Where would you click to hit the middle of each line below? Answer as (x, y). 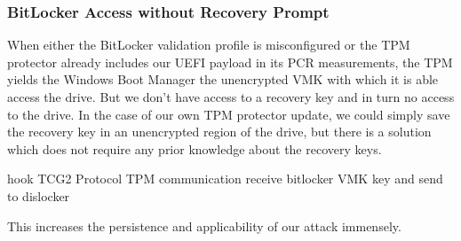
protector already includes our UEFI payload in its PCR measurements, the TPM (230, 62)
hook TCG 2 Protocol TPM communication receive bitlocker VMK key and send (225, 179)
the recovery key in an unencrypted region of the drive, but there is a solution (219, 132)
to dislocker (39, 195)
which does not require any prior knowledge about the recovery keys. (195, 148)
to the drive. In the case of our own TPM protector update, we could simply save (229, 114)
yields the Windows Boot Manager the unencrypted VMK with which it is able (223, 79)
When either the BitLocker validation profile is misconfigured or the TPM (209, 45)
